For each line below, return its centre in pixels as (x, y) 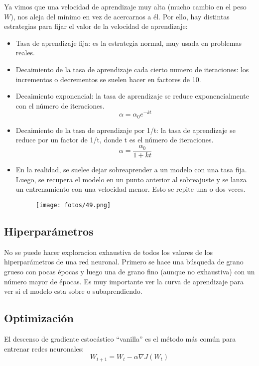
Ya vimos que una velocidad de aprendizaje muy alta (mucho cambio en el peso (125, 6)
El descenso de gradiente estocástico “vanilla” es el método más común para (120, 338)
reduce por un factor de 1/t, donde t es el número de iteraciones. (115, 140)
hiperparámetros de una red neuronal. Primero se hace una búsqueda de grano (124, 262)
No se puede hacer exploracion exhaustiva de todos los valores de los (108, 252)
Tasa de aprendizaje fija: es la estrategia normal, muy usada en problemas (129, 43)
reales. (25, 53)
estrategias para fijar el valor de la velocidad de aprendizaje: (96, 26)
